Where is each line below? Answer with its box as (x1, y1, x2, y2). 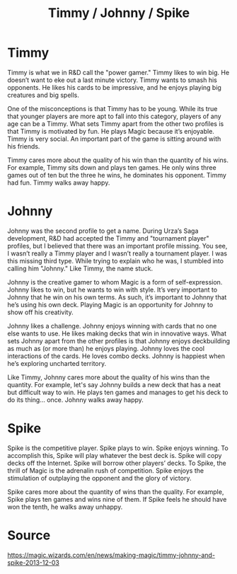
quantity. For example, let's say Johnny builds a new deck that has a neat (7, 380, 221, 389)
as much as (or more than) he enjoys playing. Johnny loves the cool (7, 344, 205, 352)
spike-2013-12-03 (7, 558, 60, 567)
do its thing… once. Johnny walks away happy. (7, 395, 144, 404)
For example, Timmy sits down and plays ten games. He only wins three (7, 163, 217, 171)
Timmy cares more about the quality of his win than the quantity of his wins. (7, 156, 229, 164)
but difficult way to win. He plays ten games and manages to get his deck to (7, 388, 229, 396)
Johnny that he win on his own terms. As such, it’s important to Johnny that (7, 292, 227, 302)
